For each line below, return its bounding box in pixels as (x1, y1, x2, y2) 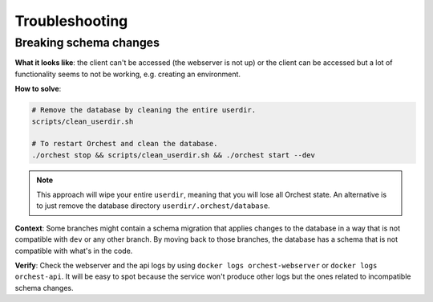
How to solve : (14, 84, 62, 94)
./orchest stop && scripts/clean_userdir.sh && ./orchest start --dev (31, 150, 316, 160)
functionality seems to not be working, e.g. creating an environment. (14, 69, 241, 79)
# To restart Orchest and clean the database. (31, 139, 218, 149)
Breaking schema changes (14, 35, 160, 50)
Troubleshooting (14, 12, 128, 30)
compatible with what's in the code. (14, 246, 133, 255)
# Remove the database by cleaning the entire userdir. (31, 105, 257, 115)
